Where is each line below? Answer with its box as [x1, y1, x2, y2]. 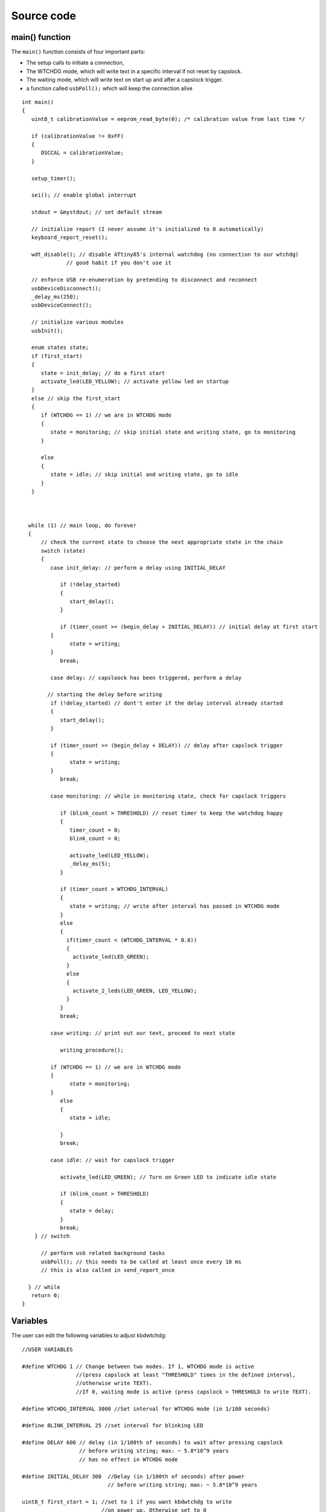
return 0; [31, 1292, 60, 1299]
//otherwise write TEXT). [75, 1380, 153, 1387]
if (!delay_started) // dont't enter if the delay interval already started [50, 699, 283, 706]
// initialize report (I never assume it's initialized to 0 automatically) [31, 226, 264, 232]
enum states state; [31, 344, 89, 351]
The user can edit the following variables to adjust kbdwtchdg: [11, 1332, 167, 1339]
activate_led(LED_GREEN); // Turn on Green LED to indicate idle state [60, 1173, 277, 1181]
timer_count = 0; [69, 826, 121, 833]
